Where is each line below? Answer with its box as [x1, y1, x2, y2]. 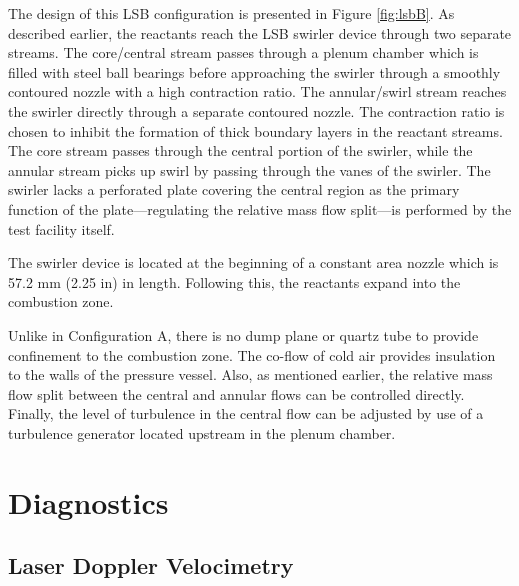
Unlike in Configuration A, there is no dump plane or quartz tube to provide [8, 324, 479, 345]
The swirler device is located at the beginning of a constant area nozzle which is [8, 252, 499, 273]
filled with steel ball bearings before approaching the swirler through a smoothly [8, 61, 501, 82]
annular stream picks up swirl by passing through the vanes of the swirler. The [8, 159, 491, 180]
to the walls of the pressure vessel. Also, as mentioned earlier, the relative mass [8, 364, 493, 385]
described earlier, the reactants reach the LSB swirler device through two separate [8, 22, 512, 43]
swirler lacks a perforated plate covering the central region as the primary [8, 179, 460, 200]
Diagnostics [8, 481, 169, 522]
